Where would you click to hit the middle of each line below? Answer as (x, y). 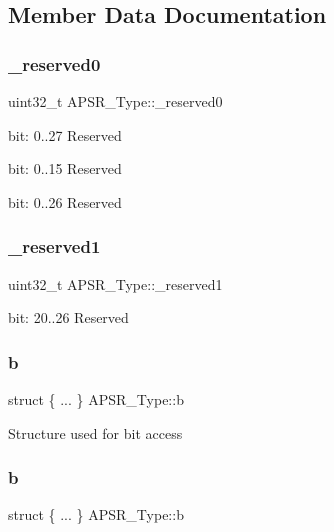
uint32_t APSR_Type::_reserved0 (115, 101)
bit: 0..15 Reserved (65, 168)
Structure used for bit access (95, 432)
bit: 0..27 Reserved (65, 134)
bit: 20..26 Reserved (68, 317)
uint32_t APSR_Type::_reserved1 (115, 283)
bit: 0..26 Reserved (65, 201)
